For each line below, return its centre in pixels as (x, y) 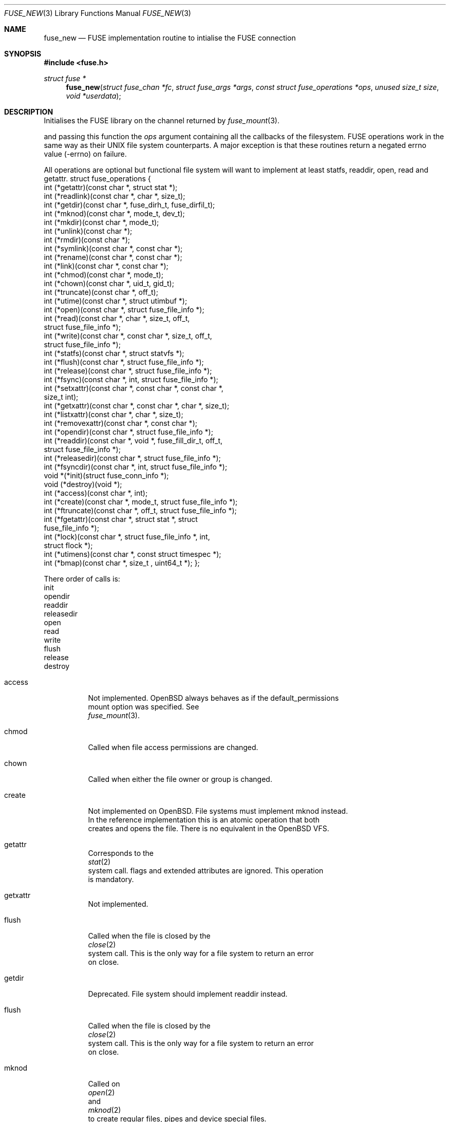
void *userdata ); (93, 96)
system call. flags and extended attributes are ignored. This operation (206, 871)
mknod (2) (105, 1110)
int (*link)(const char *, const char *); (106, 266)
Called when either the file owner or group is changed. (180, 779)
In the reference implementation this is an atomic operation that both (204, 820)
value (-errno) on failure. (85, 154)
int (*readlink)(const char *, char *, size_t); (115, 196)
